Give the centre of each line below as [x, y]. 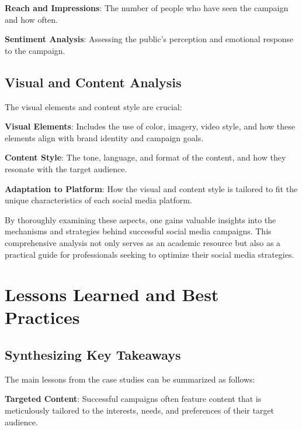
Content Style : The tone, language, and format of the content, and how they [145, 157]
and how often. [32, 19]
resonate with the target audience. [66, 168]
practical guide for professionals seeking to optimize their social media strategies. [150, 254]
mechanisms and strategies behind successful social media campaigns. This [138, 231]
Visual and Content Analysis [93, 82]
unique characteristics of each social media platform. [98, 200]
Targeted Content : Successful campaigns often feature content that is [133, 399]
